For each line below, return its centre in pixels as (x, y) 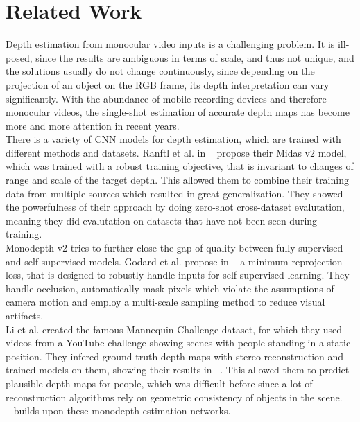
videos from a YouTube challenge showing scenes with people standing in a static (178, 343)
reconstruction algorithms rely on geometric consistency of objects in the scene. (174, 397)
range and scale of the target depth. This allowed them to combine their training (177, 180)
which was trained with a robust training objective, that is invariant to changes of (180, 166)
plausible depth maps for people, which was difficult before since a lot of (159, 383)
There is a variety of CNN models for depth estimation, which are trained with (173, 139)
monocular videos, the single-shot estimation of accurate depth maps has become (178, 112)
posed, (19, 57)
